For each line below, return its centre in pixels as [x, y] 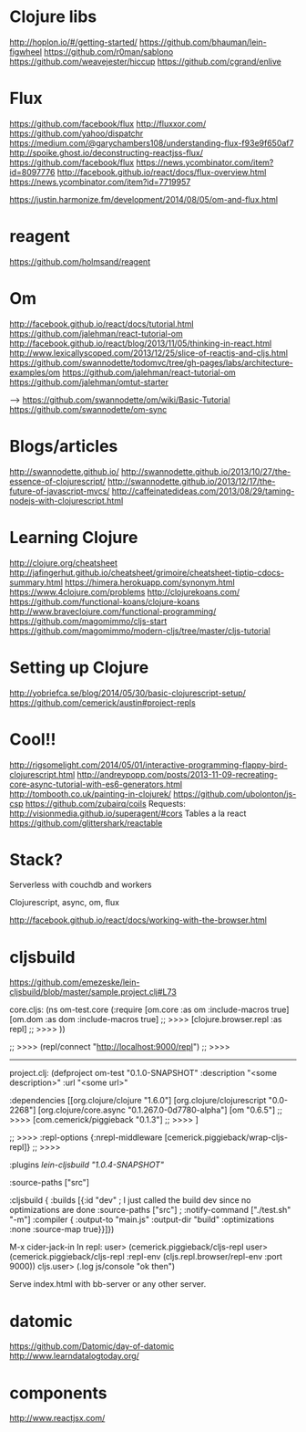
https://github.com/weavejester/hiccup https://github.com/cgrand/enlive [146, 61]
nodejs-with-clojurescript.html [66, 500]
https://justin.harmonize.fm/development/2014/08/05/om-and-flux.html [144, 199]
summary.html [36, 582]
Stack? [36, 859]
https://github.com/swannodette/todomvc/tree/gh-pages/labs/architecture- [152, 362]
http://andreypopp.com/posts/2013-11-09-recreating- [177, 774]
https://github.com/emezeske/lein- [75, 982]
